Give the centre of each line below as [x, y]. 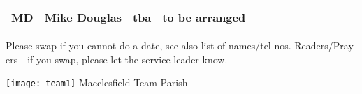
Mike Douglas [83, 17]
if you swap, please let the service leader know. [128, 59]
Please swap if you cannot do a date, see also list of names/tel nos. [149, 45]
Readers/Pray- [326, 45]
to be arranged [204, 17]
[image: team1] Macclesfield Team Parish [97, 83]
